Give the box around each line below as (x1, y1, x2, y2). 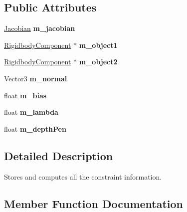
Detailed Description (4, 148, 113, 163)
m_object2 (79, 56, 118, 67)
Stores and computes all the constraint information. (4, 171, 162, 182)
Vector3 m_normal (4, 73, 67, 83)
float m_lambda (4, 107, 58, 117)
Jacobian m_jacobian (4, 23, 75, 33)
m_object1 (79, 39, 118, 50)
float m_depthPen (4, 123, 66, 134)
